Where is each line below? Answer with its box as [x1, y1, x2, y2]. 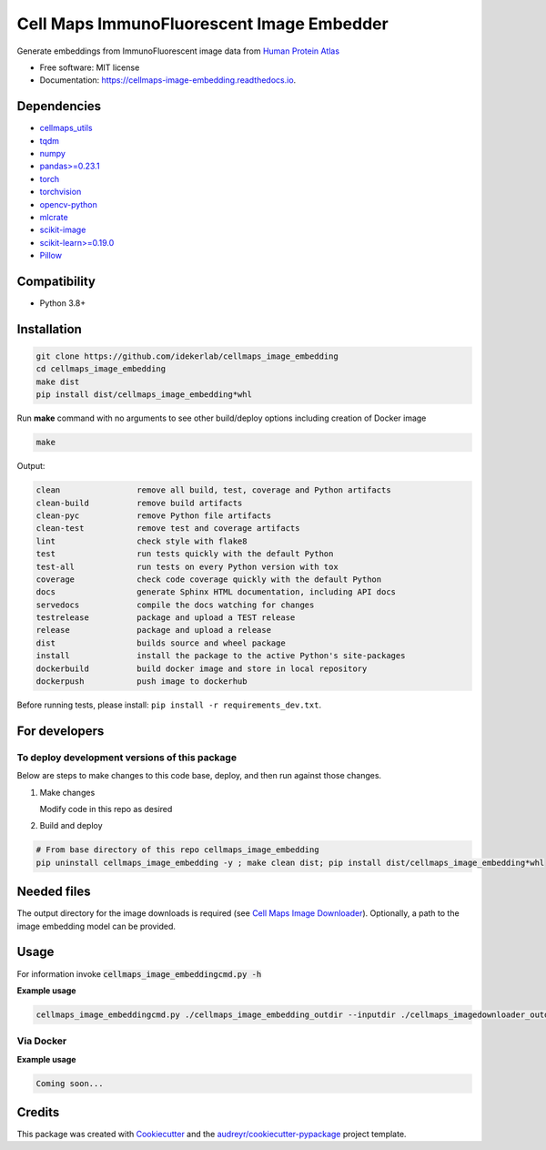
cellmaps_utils [39, 123, 93, 134]
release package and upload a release [35, 625, 272, 636]
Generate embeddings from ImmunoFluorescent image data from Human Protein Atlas [16, 46, 340, 56]
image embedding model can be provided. [16, 921, 177, 931]
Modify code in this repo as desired [39, 803, 173, 814]
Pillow [39, 250, 63, 261]
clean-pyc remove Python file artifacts [35, 510, 272, 521]
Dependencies [16, 98, 102, 114]
